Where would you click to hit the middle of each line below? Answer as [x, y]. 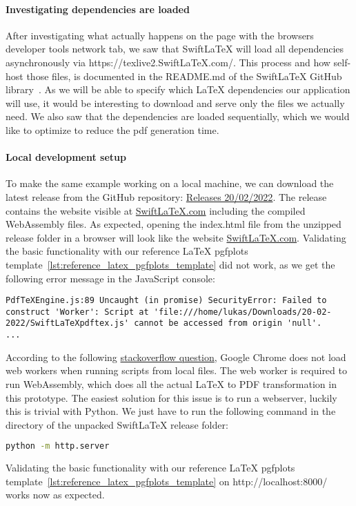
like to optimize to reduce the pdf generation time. [112, 129]
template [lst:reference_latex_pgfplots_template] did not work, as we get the [170, 264]
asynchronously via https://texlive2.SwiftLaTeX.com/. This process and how [168, 62]
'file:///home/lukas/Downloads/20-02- [243, 312]
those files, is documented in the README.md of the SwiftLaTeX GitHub [184, 76]
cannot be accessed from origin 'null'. [228, 323]
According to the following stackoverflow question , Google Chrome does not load [176, 357]
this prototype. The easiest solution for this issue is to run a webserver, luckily [171, 397]
